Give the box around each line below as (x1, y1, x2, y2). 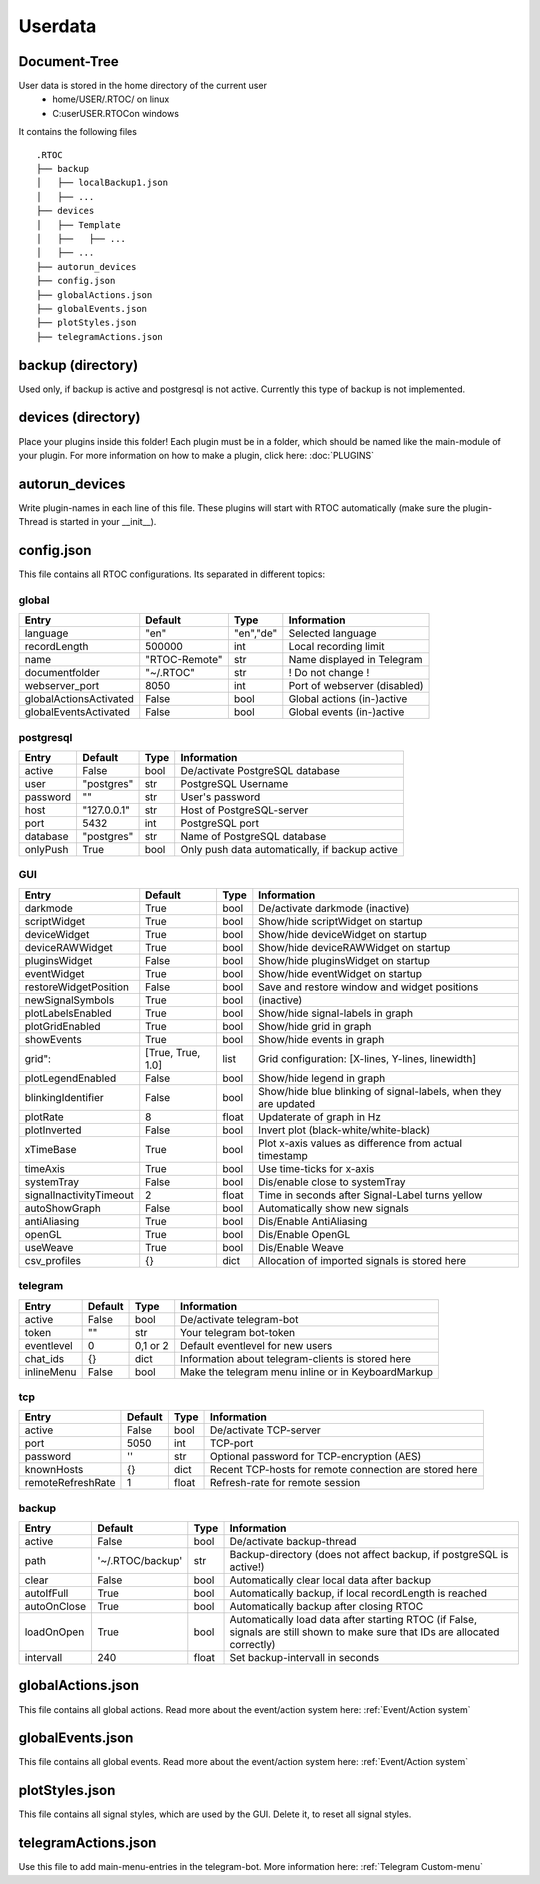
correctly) (229, 1638, 276, 1651)
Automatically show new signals (258, 1201, 410, 1215)
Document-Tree (18, 53, 119, 70)
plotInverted (24, 1123, 82, 1137)
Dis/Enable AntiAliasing (258, 1214, 368, 1228)
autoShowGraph (24, 1201, 102, 1215)
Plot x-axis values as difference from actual (258, 1136, 463, 1150)
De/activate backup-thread (229, 1535, 357, 1548)
